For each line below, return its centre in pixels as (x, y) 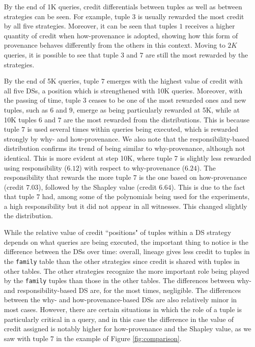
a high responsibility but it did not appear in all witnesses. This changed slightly (126, 206)
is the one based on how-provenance (193, 177)
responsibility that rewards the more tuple (68, 177)
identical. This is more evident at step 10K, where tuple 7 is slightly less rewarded (128, 158)
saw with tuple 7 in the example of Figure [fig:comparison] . (93, 338)
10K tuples (20, 119)
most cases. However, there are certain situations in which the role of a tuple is (123, 309)
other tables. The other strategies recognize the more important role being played (127, 271)
